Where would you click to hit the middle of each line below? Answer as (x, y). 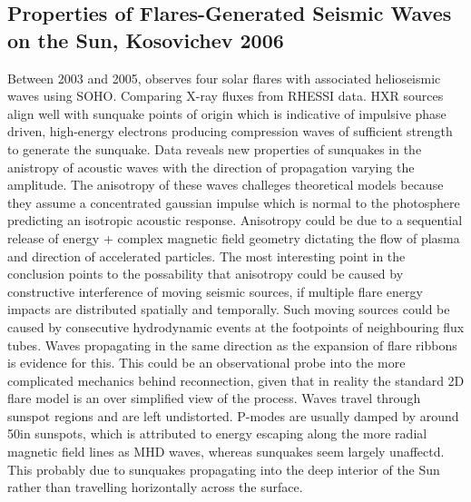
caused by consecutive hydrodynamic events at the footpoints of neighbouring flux (236, 326)
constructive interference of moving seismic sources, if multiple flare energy (215, 291)
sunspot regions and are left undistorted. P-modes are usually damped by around (233, 415)
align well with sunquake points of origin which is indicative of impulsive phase (227, 113)
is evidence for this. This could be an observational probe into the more (206, 363)
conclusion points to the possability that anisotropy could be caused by (206, 274)
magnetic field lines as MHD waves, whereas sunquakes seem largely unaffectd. (226, 452)
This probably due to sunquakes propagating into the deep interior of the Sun (224, 469)
